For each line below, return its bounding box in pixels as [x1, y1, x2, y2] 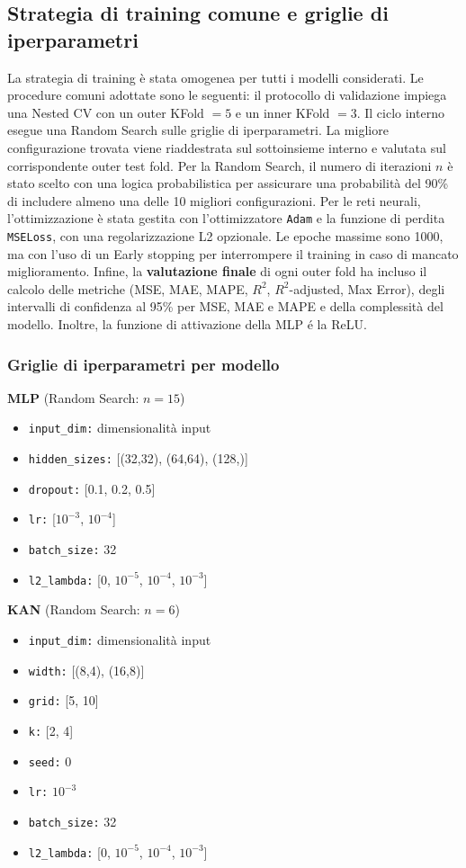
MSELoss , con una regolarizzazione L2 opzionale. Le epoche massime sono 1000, [7, 227, 444, 245]
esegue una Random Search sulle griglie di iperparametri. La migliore [7, 121, 389, 139]
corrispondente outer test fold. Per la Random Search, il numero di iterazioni [7, 156, 432, 174]
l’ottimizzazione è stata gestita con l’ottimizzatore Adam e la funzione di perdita [7, 209, 445, 228]
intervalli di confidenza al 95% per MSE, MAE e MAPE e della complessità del [7, 297, 444, 316]
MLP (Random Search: [7, 388, 139, 407]
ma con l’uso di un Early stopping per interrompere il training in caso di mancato [7, 244, 459, 263]
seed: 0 [28, 751, 72, 770]
